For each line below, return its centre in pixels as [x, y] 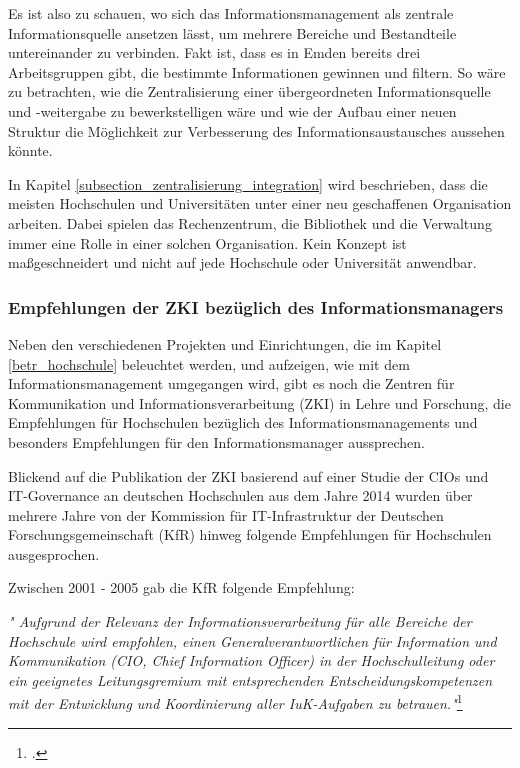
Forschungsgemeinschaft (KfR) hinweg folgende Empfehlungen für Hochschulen [250, 534]
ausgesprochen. [54, 553]
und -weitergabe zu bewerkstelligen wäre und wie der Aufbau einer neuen [232, 110]
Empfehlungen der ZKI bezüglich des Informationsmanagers [256, 306]
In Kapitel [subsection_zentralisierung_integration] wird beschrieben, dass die [248, 183]
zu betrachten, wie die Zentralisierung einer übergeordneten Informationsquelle [249, 91]
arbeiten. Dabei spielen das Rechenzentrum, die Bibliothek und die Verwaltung [250, 222]
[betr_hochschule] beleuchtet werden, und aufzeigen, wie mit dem [209, 363]
